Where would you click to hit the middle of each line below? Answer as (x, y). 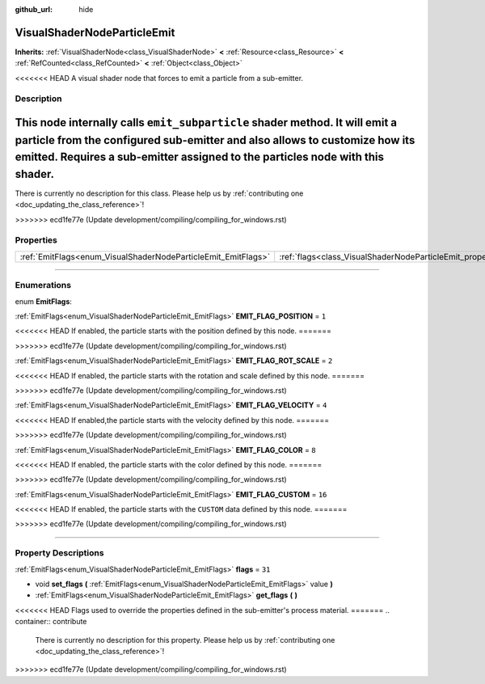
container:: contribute (51, 622)
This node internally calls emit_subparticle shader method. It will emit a (206, 122)
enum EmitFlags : (44, 301)
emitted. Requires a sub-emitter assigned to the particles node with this (199, 157)
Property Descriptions (59, 553)
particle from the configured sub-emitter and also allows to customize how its (215, 140)
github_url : (34, 9)
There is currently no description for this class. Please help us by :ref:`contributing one (159, 193)
